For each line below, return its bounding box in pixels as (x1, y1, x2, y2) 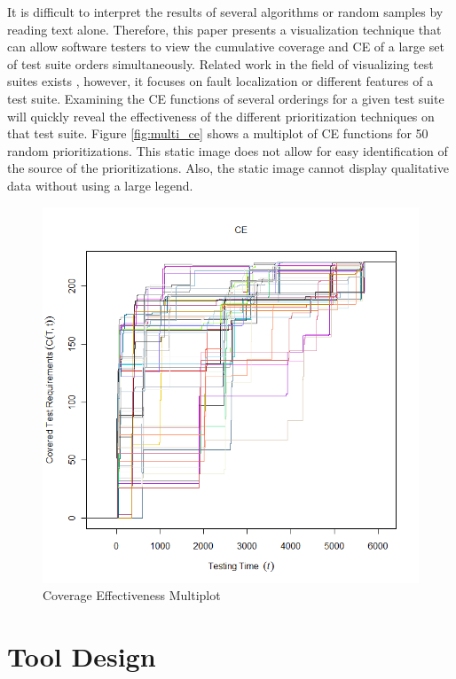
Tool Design (7, 637, 156, 674)
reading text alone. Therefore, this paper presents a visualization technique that (7, 20, 442, 38)
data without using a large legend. (7, 176, 193, 194)
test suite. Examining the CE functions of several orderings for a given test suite (7, 89, 444, 107)
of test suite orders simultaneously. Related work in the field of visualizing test (7, 54, 434, 73)
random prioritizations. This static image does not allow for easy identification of (7, 141, 448, 160)
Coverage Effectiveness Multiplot (43, 586, 221, 605)
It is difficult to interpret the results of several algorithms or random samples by (7, 3, 444, 20)
